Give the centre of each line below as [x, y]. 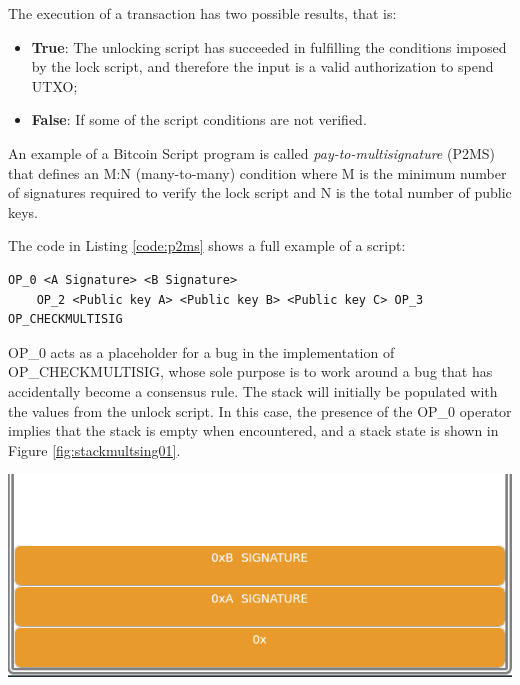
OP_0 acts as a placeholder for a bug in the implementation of [201, 351]
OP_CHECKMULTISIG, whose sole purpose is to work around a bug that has [250, 371]
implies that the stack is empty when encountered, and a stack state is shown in [253, 430]
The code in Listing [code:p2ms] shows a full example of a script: [207, 245]
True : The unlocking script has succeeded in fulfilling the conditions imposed [269, 46]
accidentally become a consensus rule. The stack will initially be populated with [253, 390]
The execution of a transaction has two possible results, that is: [202, 13]
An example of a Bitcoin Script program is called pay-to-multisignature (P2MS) [252, 152]
